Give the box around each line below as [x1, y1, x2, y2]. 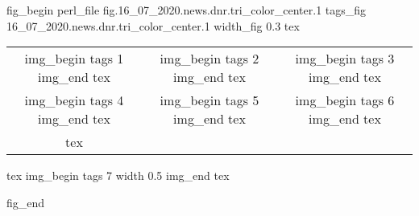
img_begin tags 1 [24, 49, 124, 68]
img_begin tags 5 [160, 91, 259, 110]
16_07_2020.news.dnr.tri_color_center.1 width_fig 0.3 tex [6, 17, 300, 34]
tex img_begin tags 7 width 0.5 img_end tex [6, 167, 230, 184]
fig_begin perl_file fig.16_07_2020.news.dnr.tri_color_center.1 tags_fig [6, 2, 367, 18]
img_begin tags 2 [160, 49, 259, 68]
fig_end [6, 194, 45, 210]
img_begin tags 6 [295, 91, 395, 110]
